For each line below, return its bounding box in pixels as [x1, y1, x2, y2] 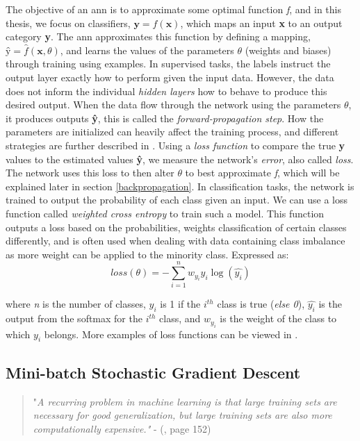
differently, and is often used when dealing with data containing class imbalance [6, 233, 345, 248]
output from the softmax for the [6, 311, 142, 326]
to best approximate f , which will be [185, 165, 340, 180]
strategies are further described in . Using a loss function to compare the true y [6, 138, 345, 152]
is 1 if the [160, 297, 201, 311]
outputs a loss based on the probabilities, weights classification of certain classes [6, 219, 347, 234]
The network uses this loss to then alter [6, 165, 174, 180]
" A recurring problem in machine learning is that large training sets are [33, 394, 337, 408]
